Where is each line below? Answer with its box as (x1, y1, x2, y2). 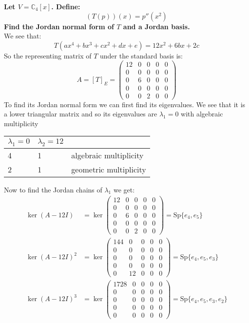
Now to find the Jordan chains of (4, 184, 102, 194)
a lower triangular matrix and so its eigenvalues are (4, 109, 157, 119)
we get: (113, 184, 135, 194)
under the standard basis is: (100, 50, 183, 60)
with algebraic (181, 109, 223, 119)
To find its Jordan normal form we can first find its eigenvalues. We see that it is (4, 99, 246, 109)
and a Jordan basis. (123, 21, 190, 31)
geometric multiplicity (71, 163, 146, 175)
